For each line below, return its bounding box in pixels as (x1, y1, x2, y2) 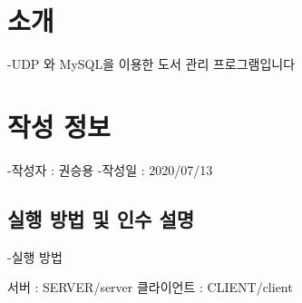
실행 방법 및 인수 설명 (7, 204, 195, 232)
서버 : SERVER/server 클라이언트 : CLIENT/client (7, 278, 293, 297)
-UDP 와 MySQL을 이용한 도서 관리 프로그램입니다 (7, 54, 296, 73)
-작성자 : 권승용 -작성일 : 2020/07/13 (7, 160, 213, 179)
